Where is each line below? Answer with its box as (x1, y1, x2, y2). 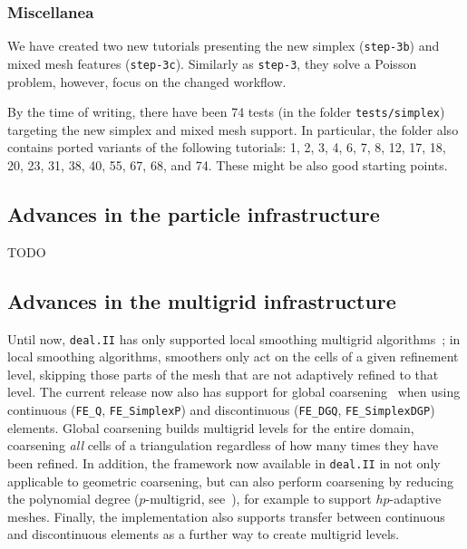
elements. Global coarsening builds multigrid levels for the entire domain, (7, 418, 414, 437)
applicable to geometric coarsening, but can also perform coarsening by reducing (7, 471, 454, 490)
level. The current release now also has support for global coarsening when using (7, 382, 461, 401)
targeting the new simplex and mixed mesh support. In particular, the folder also (7, 120, 459, 139)
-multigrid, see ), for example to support (145, 489, 372, 508)
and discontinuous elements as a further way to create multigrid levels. (7, 525, 400, 544)
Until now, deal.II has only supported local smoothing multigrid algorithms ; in (7, 329, 461, 348)
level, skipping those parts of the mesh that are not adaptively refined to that (7, 364, 439, 383)
